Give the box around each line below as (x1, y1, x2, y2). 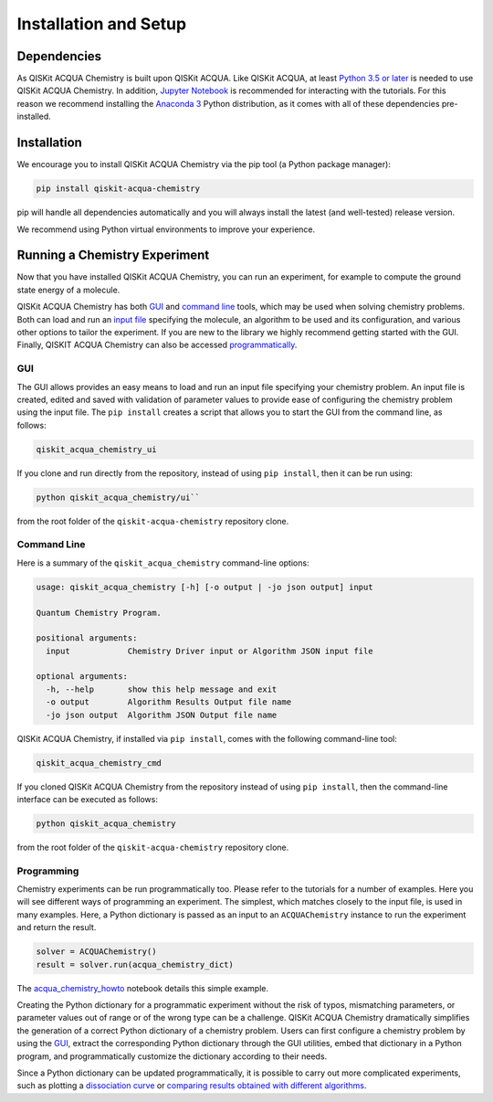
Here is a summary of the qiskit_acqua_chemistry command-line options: (16, 557, 309, 568)
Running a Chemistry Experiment (16, 248, 210, 263)
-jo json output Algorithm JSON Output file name (46, 709, 278, 720)
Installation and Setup (16, 14, 187, 34)
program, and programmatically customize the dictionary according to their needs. (16, 1051, 328, 1062)
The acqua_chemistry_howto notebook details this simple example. (16, 982, 269, 993)
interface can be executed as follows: (16, 793, 159, 804)
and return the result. (16, 922, 97, 933)
